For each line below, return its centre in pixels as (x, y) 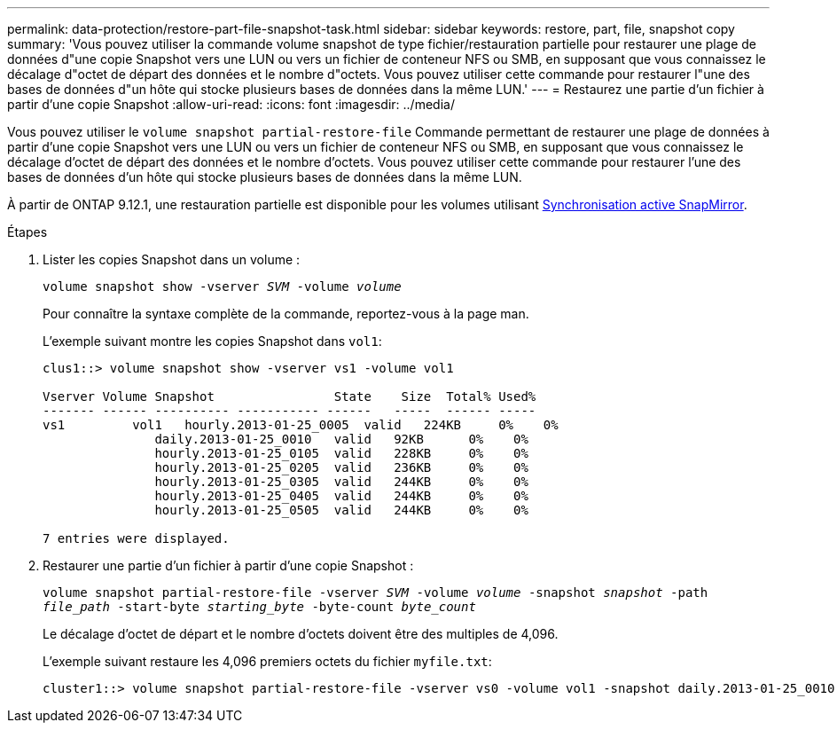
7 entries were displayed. (136, 538)
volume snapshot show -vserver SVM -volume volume (222, 287)
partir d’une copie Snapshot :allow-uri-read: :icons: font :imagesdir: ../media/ (231, 104)
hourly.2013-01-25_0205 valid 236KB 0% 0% (341, 467)
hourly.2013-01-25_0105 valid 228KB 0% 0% (341, 453)
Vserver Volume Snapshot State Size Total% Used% (289, 396)
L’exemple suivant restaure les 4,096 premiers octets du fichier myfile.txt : (267, 661)
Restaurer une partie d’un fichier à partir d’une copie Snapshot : (228, 565)
